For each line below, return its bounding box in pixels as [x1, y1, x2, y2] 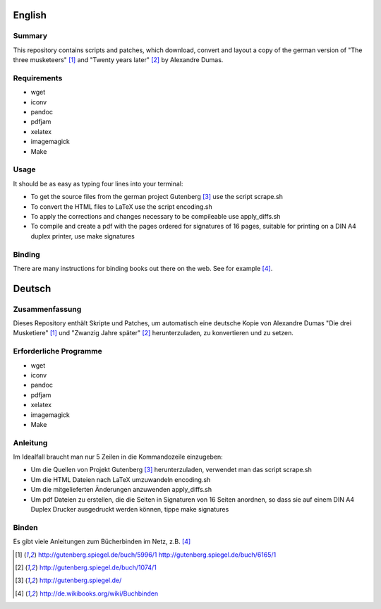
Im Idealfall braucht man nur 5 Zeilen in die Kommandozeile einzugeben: [13, 452, 224, 462]
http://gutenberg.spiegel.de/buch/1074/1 [39, 563, 157, 572]
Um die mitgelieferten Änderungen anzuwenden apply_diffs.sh [30, 486, 212, 494]
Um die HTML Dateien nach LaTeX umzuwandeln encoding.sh [30, 475, 211, 483]
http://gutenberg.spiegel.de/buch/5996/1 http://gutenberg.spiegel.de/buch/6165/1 [37, 550, 277, 559]
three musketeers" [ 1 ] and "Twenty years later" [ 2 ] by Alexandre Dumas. [13, 56, 224, 64]
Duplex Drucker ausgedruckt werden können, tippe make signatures [30, 505, 229, 513]
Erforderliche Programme [13, 346, 102, 356]
